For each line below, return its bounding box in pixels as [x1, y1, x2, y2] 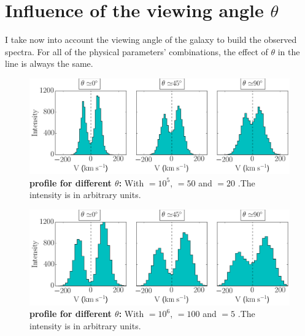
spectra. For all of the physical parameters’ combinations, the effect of [5, 45, 268, 58]
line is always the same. [5, 57, 93, 70]
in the [277, 45, 300, 58]
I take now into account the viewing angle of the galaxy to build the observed [5, 33, 297, 46]
